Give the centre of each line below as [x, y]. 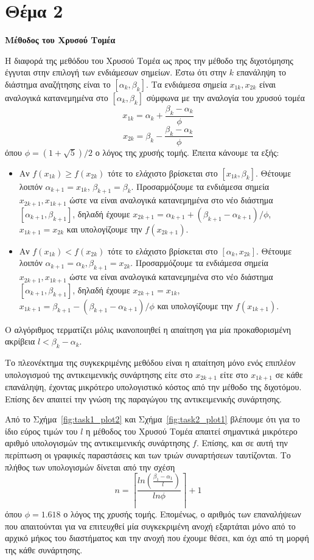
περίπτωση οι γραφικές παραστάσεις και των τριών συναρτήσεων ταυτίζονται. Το [148, 455]
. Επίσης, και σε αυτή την [242, 443]
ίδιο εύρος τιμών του [41, 431]
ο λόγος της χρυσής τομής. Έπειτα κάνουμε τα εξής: [187, 152]
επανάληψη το [261, 72]
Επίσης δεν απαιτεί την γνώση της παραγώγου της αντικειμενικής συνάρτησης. [143, 398]
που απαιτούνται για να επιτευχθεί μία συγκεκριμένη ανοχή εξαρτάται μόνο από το [150, 526]
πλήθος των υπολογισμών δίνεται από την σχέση [90, 467]
